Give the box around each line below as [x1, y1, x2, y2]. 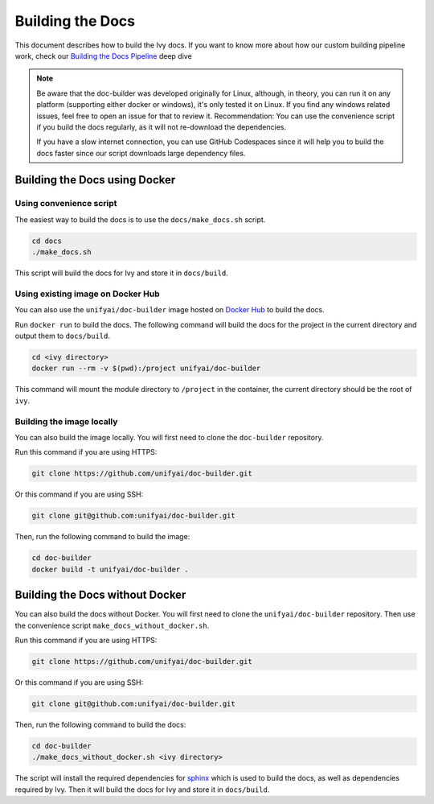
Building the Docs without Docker [14, 588, 186, 602]
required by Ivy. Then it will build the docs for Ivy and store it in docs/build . [14, 785, 270, 794]
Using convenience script [14, 198, 117, 209]
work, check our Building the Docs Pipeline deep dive [14, 51, 192, 60]
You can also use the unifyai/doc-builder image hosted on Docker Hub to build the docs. [14, 305, 325, 315]
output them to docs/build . [14, 331, 110, 341]
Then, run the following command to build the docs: [14, 719, 186, 729]
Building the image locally [14, 415, 118, 427]
